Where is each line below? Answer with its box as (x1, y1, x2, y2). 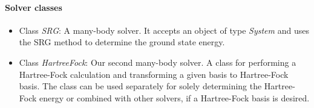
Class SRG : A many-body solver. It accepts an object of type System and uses (19, 24, 309, 36)
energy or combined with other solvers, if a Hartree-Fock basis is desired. (39, 91, 310, 104)
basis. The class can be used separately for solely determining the (19, 80, 262, 92)
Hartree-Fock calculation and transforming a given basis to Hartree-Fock (19, 68, 289, 80)
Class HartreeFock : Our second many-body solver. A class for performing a (19, 56, 296, 68)
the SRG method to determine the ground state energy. (19, 36, 225, 48)
